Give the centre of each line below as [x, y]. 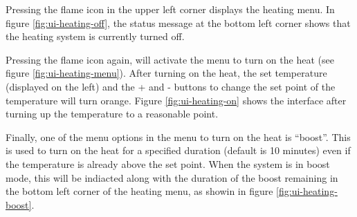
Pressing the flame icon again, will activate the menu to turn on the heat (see [170, 59]
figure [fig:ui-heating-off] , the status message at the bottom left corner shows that [178, 22]
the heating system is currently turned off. [95, 36]
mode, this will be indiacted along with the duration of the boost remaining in [172, 177]
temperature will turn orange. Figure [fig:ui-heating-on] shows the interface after [176, 100]
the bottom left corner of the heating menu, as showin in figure [139, 191]
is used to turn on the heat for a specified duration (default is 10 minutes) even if [178, 150]
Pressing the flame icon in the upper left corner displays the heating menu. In [170, 9]
